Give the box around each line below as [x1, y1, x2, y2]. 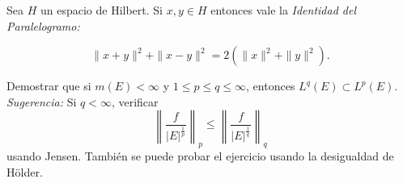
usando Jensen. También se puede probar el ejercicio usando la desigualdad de [6, 148, 394, 164]
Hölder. [6, 163, 43, 180]
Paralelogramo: [6, 17, 80, 34]
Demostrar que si [6, 77, 91, 94]
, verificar [111, 93, 159, 110]
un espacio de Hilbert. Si [40, 2, 163, 18]
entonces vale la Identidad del [210, 2, 357, 18]
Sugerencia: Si [6, 93, 77, 110]
